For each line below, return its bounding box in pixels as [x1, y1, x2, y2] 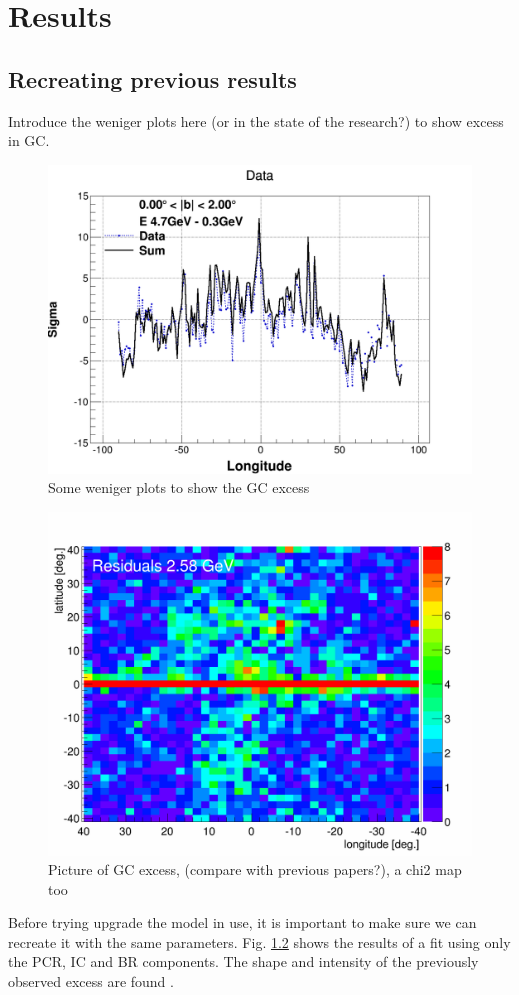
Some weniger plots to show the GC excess [48, 477, 310, 498]
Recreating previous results [8, 63, 297, 94]
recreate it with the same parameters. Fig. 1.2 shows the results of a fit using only [8, 931, 511, 952]
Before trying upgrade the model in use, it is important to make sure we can [8, 912, 477, 933]
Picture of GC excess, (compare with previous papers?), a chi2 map [48, 859, 462, 880]
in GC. [8, 130, 50, 151]
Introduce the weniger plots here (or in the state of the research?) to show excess [8, 110, 504, 131]
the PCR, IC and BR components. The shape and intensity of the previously [8, 951, 479, 972]
